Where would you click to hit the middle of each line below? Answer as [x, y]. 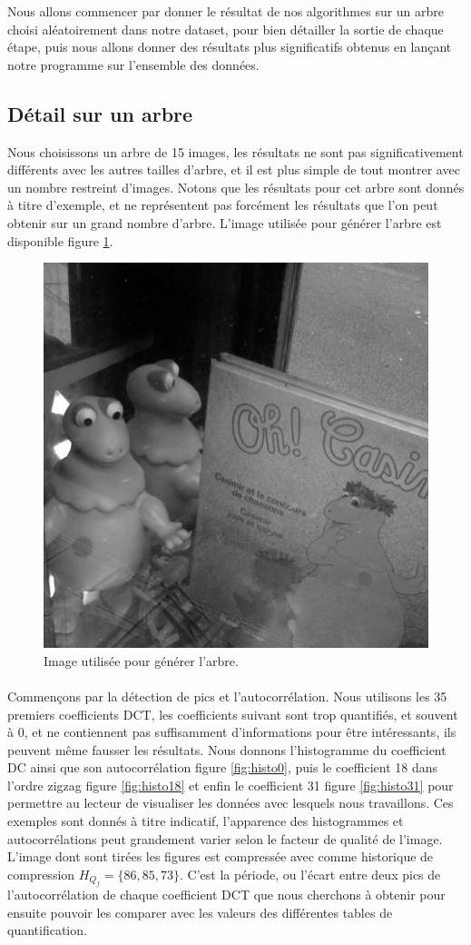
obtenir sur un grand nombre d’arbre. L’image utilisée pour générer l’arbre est [225, 222]
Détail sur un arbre [100, 113]
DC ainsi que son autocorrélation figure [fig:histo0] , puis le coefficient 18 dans [223, 767]
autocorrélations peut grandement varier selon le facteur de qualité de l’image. [225, 838]
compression [41, 874]
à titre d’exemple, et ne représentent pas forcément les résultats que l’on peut [223, 205]
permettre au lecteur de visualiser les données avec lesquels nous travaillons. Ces [231, 803]
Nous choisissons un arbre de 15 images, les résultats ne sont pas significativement [235, 151]
